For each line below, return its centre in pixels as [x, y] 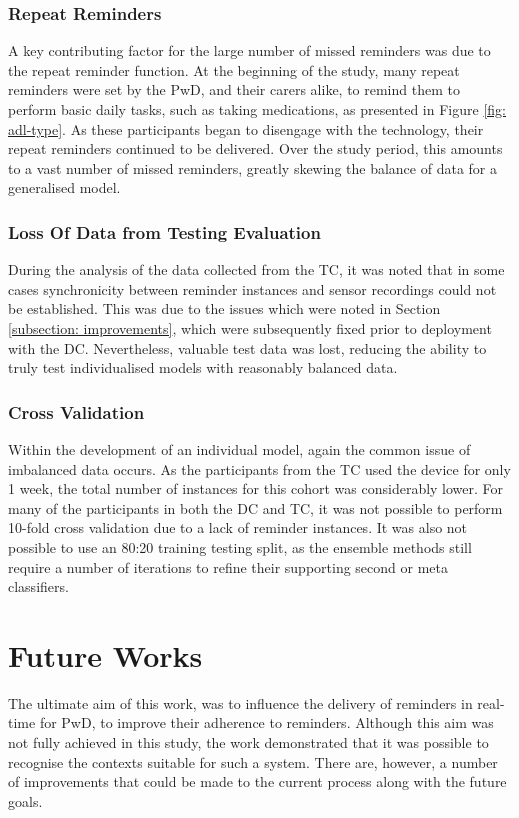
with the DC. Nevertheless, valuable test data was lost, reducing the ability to [247, 347]
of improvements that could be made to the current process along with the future [257, 781]
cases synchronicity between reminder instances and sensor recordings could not [252, 288]
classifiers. [38, 586]
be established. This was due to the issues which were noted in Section [224, 308]
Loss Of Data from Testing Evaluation [164, 231]
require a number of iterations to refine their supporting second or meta [228, 566]
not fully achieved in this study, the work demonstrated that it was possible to [248, 742]
